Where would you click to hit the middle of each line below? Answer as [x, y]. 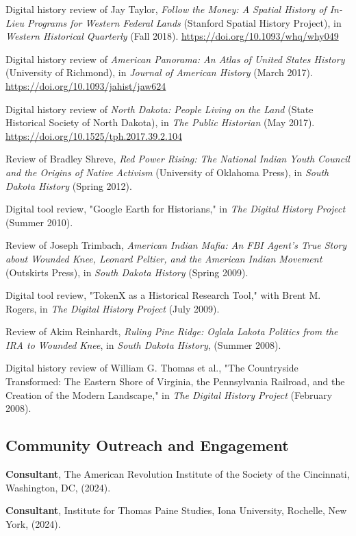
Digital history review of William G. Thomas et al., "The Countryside [152, 368]
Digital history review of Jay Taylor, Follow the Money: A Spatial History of [166, 9]
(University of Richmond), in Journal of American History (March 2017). [159, 72]
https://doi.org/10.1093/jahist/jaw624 [86, 85]
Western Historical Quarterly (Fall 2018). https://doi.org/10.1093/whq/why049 [172, 36]
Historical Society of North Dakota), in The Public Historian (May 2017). [160, 122]
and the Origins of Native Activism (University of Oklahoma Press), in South [167, 172]
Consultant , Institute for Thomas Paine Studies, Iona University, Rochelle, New [176, 510]
